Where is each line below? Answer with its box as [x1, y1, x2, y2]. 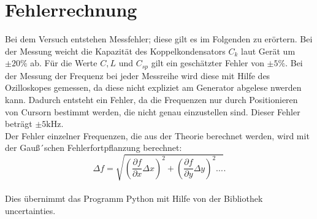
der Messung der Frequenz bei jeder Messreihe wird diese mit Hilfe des [5, 69, 270, 82]
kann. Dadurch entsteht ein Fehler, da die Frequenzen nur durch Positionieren [5, 93, 298, 106]
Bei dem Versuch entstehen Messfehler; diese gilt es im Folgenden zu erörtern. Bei [5, 33, 313, 45]
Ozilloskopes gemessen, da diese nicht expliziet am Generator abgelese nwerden [5, 81, 302, 94]
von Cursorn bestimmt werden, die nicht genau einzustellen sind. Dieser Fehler [5, 105, 300, 118]
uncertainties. [5, 204, 56, 217]
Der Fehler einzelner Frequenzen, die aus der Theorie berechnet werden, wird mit [5, 129, 310, 142]
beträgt [5, 117, 32, 130]
